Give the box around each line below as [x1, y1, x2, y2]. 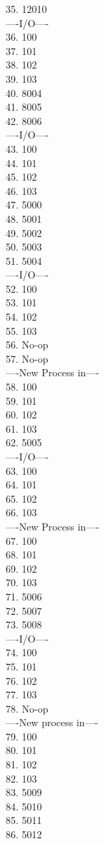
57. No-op [6, 351, 49, 366]
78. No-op [6, 700, 49, 715]
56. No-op [6, 337, 49, 352]
